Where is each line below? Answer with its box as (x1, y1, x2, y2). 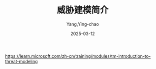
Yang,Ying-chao (66, 21, 99, 27)
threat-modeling (5, 58, 38, 64)
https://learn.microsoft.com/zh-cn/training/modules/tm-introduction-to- (5, 53, 151, 59)
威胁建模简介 (56, 4, 109, 16)
